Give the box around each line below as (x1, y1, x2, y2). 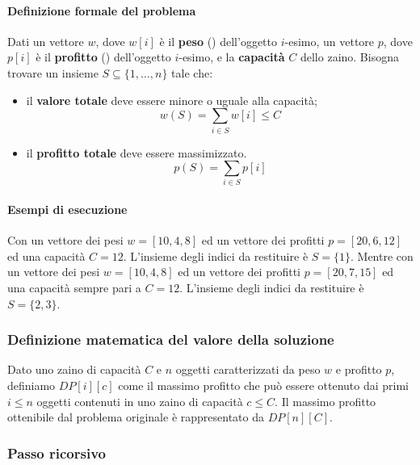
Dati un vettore (7, 32, 84, 49)
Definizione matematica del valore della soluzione (7, 329, 334, 350)
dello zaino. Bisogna (300, 48, 399, 65)
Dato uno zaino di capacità (7, 361, 141, 378)
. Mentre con (351, 247, 414, 264)
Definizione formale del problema (7, 2, 196, 19)
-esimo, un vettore (284, 32, 375, 49)
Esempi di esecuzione (7, 201, 128, 218)
